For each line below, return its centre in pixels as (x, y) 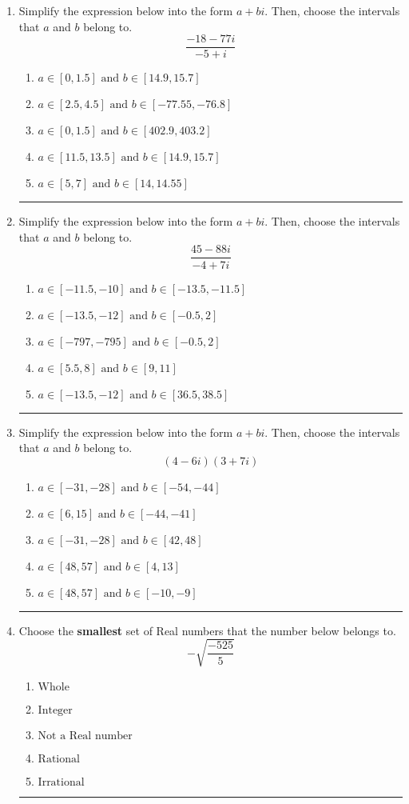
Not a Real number (85, 736)
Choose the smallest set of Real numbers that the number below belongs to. (207, 630)
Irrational (61, 782)
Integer (55, 710)
